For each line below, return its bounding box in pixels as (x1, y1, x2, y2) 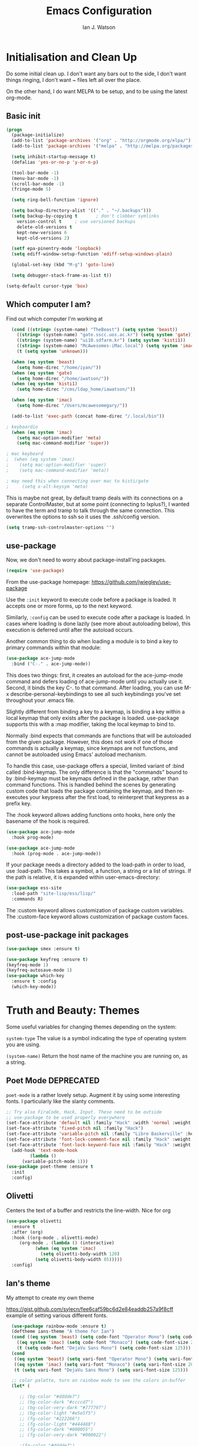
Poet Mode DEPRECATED (6, 1076, 100, 1086)
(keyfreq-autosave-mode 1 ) (6, 967, 72, 974)
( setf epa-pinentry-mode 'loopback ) (11, 246, 101, 252)
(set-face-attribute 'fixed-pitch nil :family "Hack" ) (6, 1125, 144, 1132)
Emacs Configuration (46, 4, 152, 18)
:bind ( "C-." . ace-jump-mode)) (11, 661, 91, 667)
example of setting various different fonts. (6, 1312, 108, 1319)
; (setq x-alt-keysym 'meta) (6, 484, 88, 489)
